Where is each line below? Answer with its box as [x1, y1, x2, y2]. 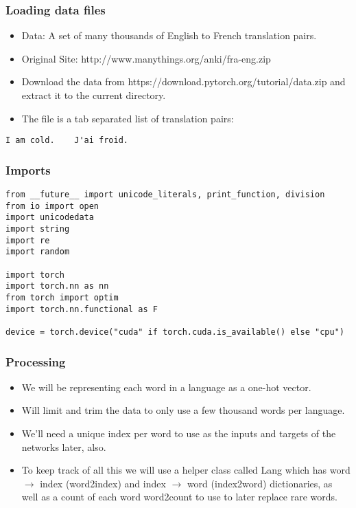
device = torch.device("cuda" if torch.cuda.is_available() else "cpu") [5, 327, 344, 337]
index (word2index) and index [40, 476, 166, 490]
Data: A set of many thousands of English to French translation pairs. [21, 28, 317, 43]
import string [5, 224, 70, 234]
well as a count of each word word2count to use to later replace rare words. [21, 489, 337, 504]
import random [5, 247, 70, 257]
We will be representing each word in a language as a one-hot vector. [21, 379, 311, 394]
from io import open [5, 201, 99, 211]
